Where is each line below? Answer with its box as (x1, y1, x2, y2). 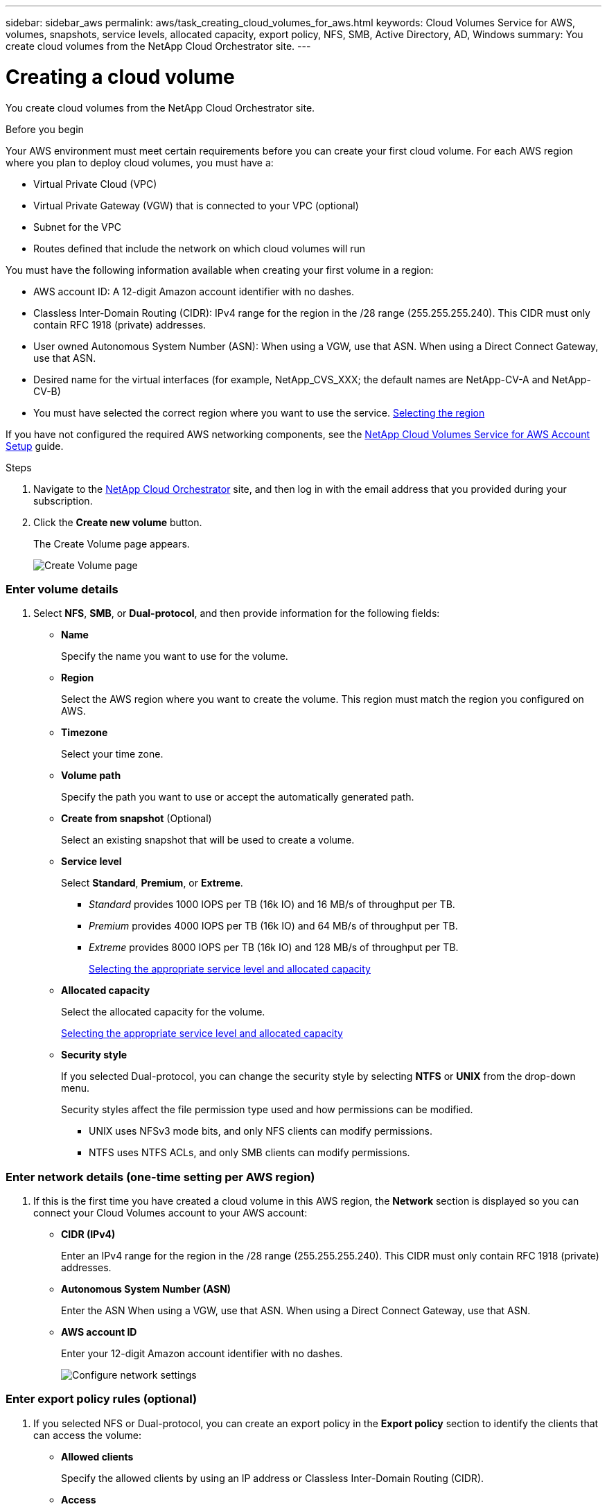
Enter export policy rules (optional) (6, 1392, 197, 1406)
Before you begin (6, 123, 84, 135)
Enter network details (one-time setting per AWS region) (6, 1169, 315, 1184)
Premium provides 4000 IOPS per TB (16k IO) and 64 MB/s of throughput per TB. (89, 920, 458, 932)
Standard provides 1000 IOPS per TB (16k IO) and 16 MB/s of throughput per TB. (89, 898, 455, 911)
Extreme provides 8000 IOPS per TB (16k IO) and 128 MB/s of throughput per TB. (89, 941, 459, 954)
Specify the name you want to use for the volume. (61, 650, 288, 663)
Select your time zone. (61, 748, 164, 760)
